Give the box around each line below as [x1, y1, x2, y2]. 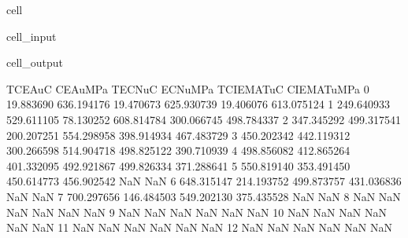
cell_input [6, 27, 57, 44]
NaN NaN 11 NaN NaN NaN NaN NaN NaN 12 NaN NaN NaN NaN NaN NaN [6, 219, 392, 236]
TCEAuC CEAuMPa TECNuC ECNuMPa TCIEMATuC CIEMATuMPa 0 [6, 80, 369, 97]
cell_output [6, 54, 63, 71]
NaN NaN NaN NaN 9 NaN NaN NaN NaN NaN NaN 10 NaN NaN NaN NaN [6, 203, 387, 220]
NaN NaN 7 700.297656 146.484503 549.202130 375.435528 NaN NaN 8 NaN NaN [6, 188, 401, 204]
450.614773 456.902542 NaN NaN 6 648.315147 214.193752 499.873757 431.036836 [6, 173, 402, 189]
